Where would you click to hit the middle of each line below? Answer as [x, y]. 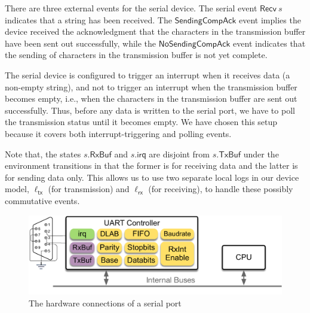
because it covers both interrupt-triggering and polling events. [118, 133]
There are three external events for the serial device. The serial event [131, 8]
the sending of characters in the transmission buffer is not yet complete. [136, 55]
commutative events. [42, 200]
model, [17, 189]
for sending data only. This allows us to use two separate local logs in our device [152, 177]
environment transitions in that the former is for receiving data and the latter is [151, 165]
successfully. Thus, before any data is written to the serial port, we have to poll [150, 110]
